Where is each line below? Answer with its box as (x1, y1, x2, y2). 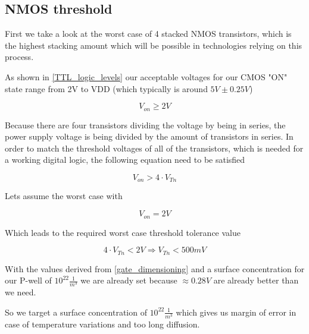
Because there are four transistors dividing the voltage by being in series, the (5, 118, 286, 131)
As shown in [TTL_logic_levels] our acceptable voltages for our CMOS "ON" (5, 70, 288, 83)
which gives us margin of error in (176, 305, 296, 318)
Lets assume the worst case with (5, 190, 123, 202)
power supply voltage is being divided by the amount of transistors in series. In (5, 130, 294, 143)
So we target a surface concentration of (5, 305, 147, 318)
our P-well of (5, 274, 52, 286)
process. (5, 51, 34, 63)
